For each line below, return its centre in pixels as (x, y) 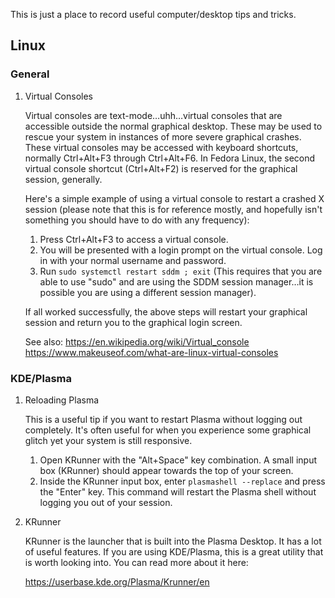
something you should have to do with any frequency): (137, 220)
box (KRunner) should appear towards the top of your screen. (166, 470)
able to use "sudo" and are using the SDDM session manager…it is (176, 281)
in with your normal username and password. (133, 260)
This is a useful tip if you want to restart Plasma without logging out (163, 419)
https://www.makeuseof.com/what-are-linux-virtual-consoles (151, 352)
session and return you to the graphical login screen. (133, 322)
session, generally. (63, 179)
